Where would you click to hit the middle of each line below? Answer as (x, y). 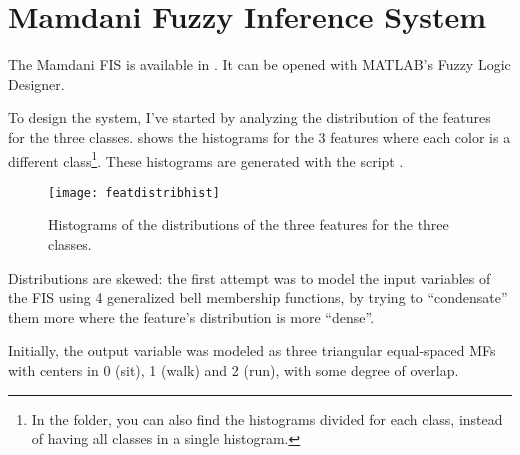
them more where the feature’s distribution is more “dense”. (191, 316)
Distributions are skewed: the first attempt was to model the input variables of (249, 277)
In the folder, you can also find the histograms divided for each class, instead (267, 418)
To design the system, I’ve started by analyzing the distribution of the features (249, 117)
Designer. (36, 83)
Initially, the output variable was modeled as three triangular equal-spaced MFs (252, 350)
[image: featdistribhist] (134, 192)
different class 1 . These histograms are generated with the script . (206, 159)
